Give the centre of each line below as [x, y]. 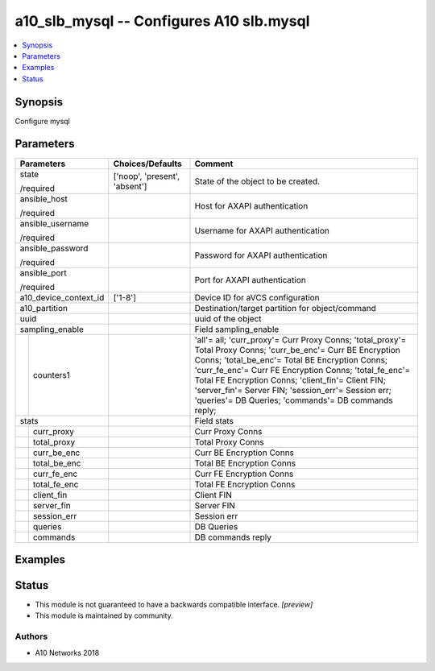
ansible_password [54, 248]
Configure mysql [42, 121]
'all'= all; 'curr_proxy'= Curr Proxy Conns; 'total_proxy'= [300, 340]
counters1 [51, 375]
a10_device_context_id [62, 297]
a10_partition [44, 308]
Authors [31, 636]
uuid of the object [228, 318]
